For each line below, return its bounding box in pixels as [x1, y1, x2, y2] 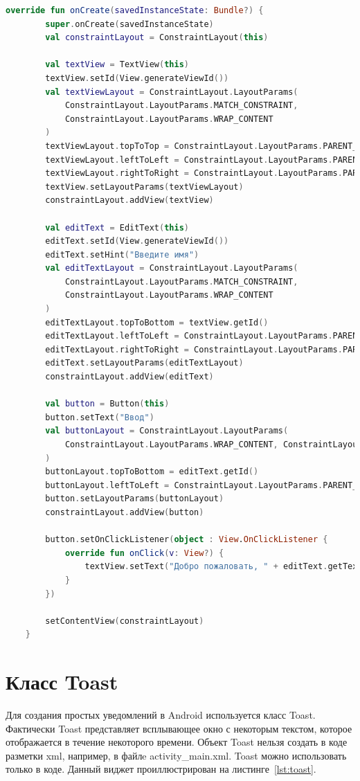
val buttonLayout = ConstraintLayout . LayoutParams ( [45, 426, 289, 436]
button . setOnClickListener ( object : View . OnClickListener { [45, 535, 328, 545]
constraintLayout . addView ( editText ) [45, 372, 214, 382]
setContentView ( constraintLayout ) [45, 616, 204, 626]
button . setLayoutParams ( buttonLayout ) [45, 494, 224, 504]
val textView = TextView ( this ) [45, 60, 189, 70]
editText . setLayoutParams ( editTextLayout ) [45, 358, 244, 368]
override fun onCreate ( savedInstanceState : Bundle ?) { [6, 6, 264, 15]
